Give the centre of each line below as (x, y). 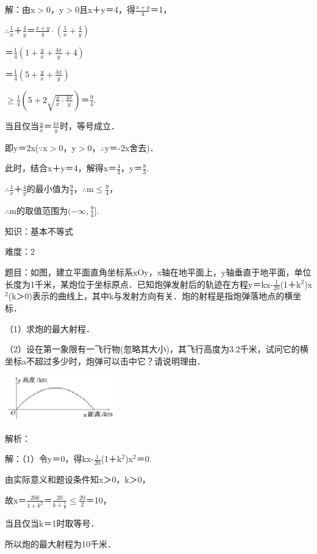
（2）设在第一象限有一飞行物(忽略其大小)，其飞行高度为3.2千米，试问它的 (152, 349)
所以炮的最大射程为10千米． (60, 543)
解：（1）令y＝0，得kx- (49, 459)
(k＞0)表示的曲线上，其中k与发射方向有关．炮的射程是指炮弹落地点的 (146, 296)
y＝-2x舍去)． (131, 147)
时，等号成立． (90, 125)
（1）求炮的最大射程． (50, 328)
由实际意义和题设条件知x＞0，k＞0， (78, 479)
